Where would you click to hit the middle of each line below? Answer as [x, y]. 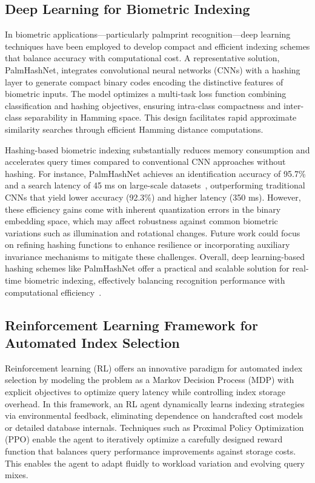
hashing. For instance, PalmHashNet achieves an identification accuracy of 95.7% [155, 173]
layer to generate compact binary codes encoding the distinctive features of [144, 82]
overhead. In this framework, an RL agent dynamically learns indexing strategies [155, 403]
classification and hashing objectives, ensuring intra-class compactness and [143, 105]
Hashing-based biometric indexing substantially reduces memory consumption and [157, 149]
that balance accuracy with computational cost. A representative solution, [142, 58]
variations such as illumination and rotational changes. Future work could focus [153, 232]
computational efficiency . [53, 292]
